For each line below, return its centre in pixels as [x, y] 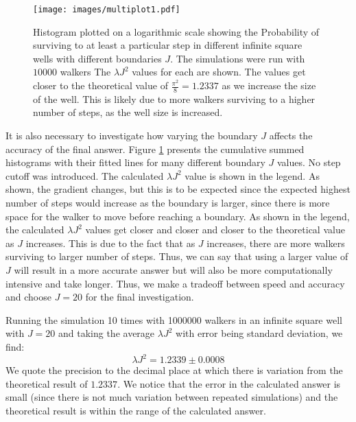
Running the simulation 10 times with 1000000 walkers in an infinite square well [174, 319]
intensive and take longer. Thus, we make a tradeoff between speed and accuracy [175, 283]
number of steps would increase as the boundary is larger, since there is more [168, 203]
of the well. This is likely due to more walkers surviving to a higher [174, 98]
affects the [291, 136]
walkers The [85, 72]
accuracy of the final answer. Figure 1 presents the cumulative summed [155, 149]
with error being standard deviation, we [259, 333]
